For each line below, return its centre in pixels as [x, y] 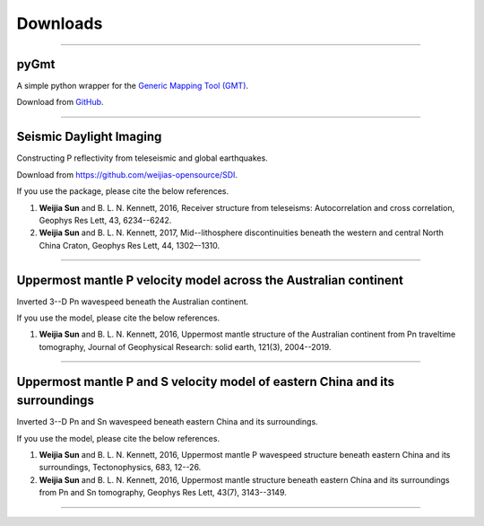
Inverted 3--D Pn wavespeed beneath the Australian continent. [133, 302]
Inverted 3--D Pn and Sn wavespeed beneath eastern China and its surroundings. [167, 422]
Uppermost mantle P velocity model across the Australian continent [210, 280]
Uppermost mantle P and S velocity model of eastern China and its [205, 381]
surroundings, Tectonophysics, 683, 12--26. [120, 468]
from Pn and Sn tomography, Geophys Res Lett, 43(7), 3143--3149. [163, 493]
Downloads [60, 23]
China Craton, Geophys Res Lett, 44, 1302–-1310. [130, 245]
